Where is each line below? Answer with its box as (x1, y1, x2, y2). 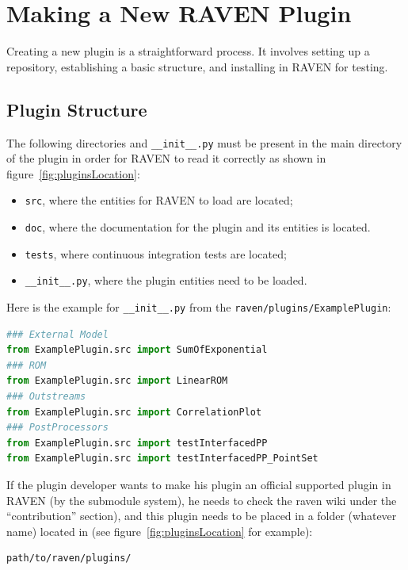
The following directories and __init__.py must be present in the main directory (6, 134, 402, 151)
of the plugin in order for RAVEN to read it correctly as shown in (6, 150, 326, 166)
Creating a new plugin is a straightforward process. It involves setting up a (6, 43, 370, 59)
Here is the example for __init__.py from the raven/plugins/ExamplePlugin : (6, 298, 391, 315)
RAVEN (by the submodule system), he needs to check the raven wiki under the (6, 492, 397, 508)
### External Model (6, 328, 109, 340)
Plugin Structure (6, 97, 147, 121)
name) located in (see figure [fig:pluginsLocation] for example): (6, 522, 313, 539)
